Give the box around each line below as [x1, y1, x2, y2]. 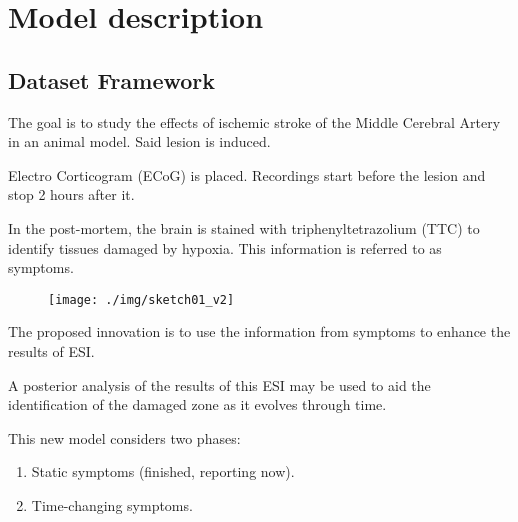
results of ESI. [8, 340, 95, 361]
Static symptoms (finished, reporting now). [31, 461, 295, 482]
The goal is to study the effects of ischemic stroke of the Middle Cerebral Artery [8, 111, 501, 132]
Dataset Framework [8, 64, 216, 95]
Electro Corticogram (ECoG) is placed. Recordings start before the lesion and [8, 164, 486, 185]
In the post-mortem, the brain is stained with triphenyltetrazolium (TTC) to [8, 217, 480, 238]
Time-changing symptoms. [31, 494, 193, 515]
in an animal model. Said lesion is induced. [8, 131, 271, 152]
